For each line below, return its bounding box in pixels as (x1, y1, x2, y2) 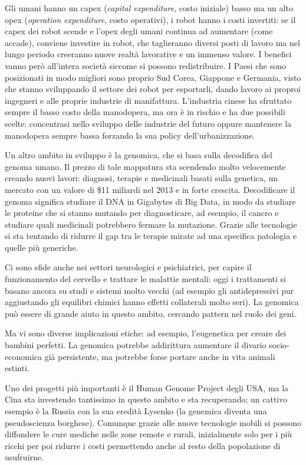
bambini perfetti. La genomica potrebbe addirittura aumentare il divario (5, 339, 266, 351)
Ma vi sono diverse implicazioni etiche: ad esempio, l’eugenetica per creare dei (5, 327, 287, 339)
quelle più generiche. (5, 241, 78, 253)
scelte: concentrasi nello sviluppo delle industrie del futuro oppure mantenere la (5, 117, 292, 129)
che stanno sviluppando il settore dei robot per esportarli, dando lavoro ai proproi (5, 83, 301, 95)
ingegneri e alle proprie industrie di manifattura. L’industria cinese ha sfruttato (5, 94, 292, 106)
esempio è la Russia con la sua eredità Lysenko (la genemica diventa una (5, 405, 267, 417)
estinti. (5, 362, 29, 374)
